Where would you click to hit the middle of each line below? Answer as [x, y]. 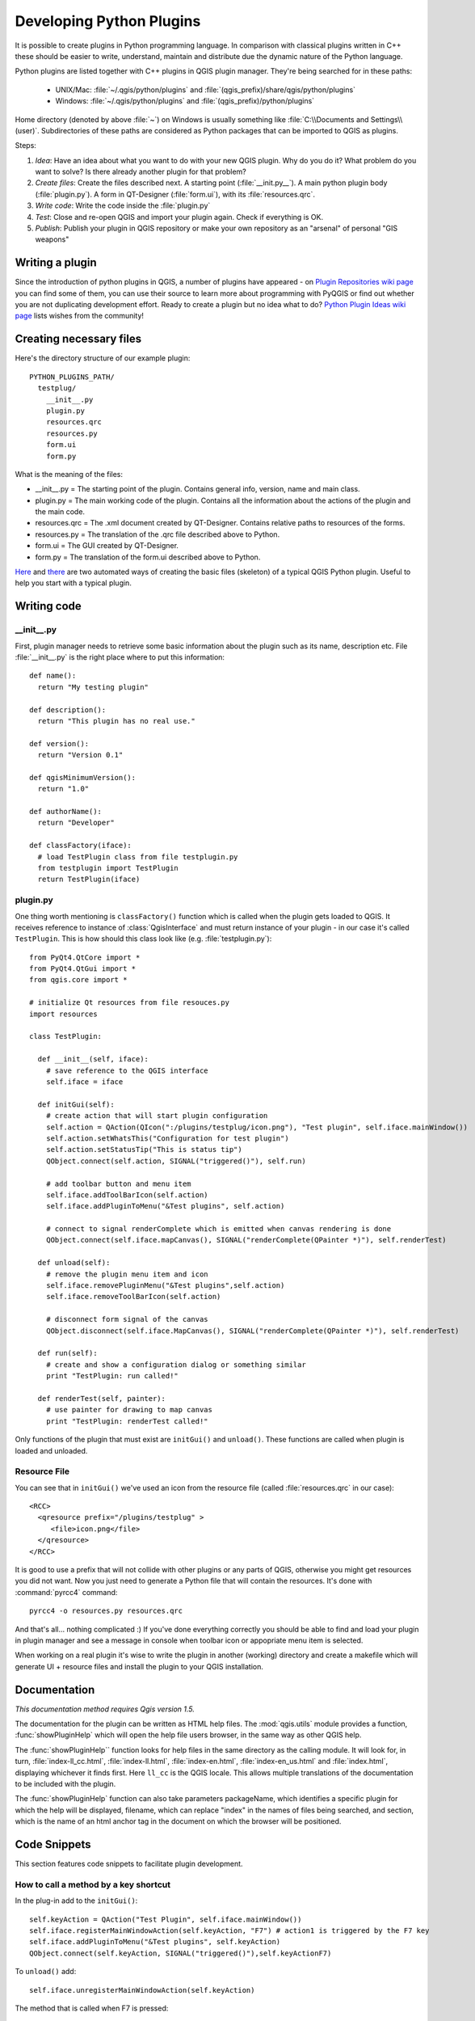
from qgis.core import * [78, 980]
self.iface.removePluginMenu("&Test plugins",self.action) [165, 1286]
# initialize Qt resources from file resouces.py [130, 1003]
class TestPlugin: [66, 1036]
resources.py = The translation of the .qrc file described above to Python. [158, 534]
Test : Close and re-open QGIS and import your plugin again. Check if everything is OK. [179, 217]
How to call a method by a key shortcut [93, 1884]
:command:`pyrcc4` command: [66, 1592]
